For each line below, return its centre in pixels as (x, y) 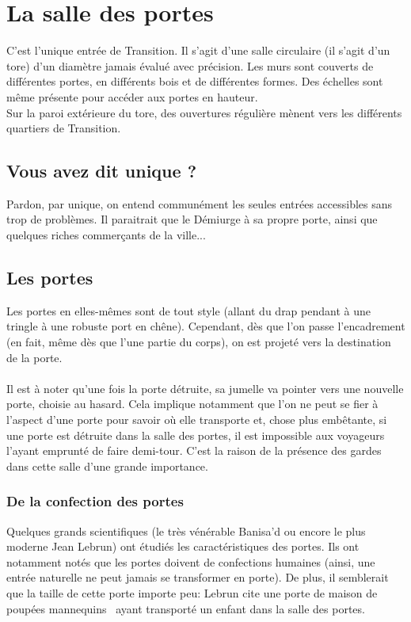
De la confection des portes (95, 501)
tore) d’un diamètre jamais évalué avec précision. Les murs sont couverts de (190, 65)
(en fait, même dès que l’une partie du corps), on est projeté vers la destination (199, 342)
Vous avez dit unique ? (102, 171)
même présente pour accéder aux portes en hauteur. (132, 96)
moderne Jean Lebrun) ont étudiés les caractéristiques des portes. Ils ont (183, 546)
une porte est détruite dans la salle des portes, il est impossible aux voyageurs (196, 435)
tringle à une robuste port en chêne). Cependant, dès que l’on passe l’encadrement (206, 326)
